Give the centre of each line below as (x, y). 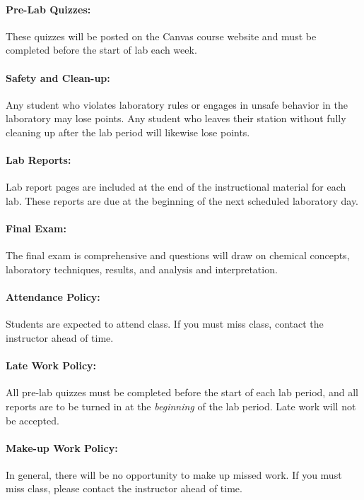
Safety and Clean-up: (58, 77)
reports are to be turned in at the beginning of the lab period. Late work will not (181, 406)
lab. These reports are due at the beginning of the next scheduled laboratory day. (182, 200)
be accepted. (33, 420)
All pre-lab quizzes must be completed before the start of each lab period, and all (182, 392)
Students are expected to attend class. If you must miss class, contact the (165, 324)
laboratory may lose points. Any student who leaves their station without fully (176, 118)
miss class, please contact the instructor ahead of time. (124, 488)
